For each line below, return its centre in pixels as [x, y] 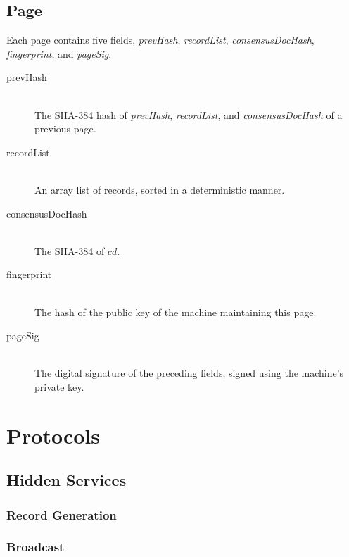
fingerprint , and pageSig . [59, 53]
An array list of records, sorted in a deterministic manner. [160, 189]
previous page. [65, 129]
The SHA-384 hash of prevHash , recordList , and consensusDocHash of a [189, 114]
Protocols [53, 435]
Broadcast [36, 547]
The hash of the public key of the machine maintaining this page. [176, 312]
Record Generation [62, 514]
